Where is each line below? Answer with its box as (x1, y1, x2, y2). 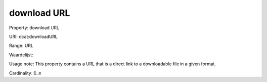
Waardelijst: (9, 52, 33, 58)
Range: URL (9, 42, 34, 49)
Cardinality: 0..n (9, 70, 42, 76)
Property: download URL (9, 25, 59, 31)
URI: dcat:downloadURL (9, 34, 58, 40)
